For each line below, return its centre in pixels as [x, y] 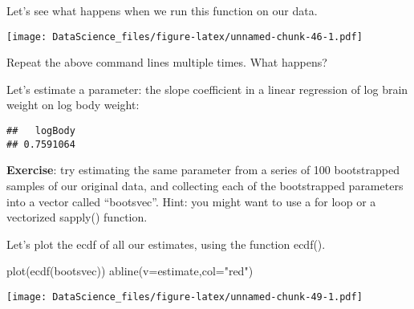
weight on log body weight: [73, 105]
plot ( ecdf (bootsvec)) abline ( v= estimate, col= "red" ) [130, 271]
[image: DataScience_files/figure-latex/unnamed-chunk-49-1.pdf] [185, 297]
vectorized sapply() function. [77, 217]
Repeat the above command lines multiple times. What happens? [167, 62]
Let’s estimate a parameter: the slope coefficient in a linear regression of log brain [207, 89]
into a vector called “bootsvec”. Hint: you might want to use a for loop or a [191, 201]
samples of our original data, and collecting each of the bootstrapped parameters [205, 185]
